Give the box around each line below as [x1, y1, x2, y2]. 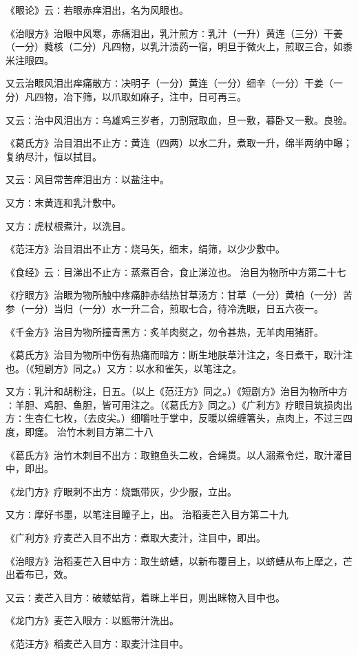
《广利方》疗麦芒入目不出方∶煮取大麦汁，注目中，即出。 [6, 530, 266, 545]
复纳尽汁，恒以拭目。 [6, 149, 102, 163]
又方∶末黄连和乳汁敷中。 [6, 195, 121, 209]
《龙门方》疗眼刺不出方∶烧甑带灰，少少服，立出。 [6, 484, 237, 498]
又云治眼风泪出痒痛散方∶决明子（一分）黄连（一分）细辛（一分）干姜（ [6, 76, 333, 90]
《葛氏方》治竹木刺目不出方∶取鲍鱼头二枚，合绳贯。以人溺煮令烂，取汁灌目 [6, 447, 352, 462]
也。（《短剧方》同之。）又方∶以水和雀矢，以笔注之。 [6, 361, 242, 375]
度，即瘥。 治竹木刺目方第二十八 [6, 425, 154, 439]
